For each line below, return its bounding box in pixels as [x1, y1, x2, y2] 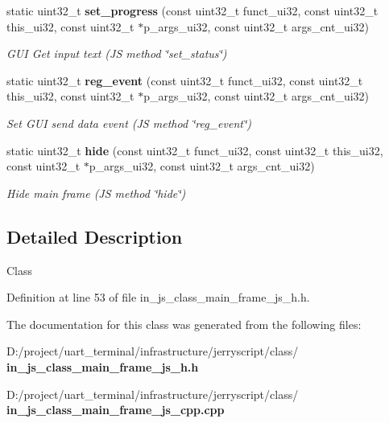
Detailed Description [6, 224, 183, 248]
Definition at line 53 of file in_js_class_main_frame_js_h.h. [6, 289, 310, 306]
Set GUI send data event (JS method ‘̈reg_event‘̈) [6, 114, 251, 131]
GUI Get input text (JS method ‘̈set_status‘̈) [6, 45, 227, 62]
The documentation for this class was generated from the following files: [6, 315, 362, 332]
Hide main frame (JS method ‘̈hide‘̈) [6, 184, 186, 201]
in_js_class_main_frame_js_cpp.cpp [6, 401, 225, 418]
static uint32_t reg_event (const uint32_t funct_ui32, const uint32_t [6, 72, 363, 88]
